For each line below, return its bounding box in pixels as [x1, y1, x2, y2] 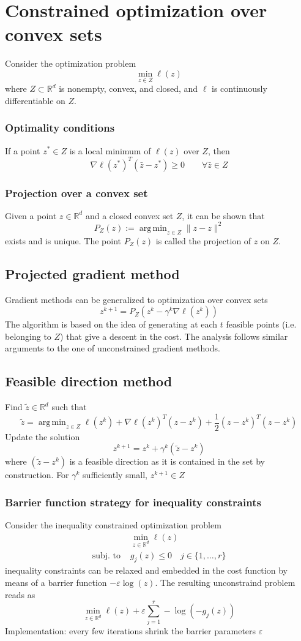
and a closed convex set [85, 209, 174, 222]
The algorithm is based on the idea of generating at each [5, 318, 218, 331]
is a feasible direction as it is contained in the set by [69, 455, 265, 468]
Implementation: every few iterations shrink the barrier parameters [5, 624, 256, 637]
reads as [5, 588, 35, 601]
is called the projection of [155, 234, 251, 247]
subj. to [92, 551, 121, 560]
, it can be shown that [182, 209, 265, 222]
